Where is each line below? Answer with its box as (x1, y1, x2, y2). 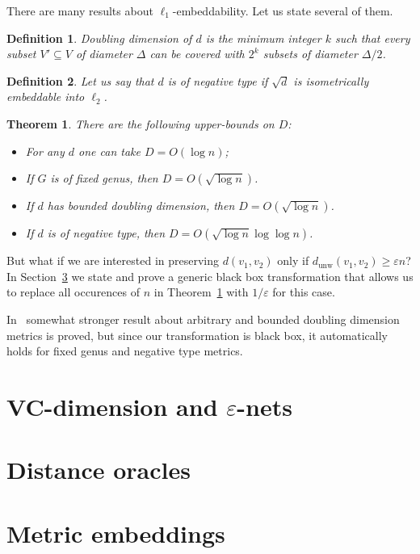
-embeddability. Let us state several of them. (172, 2, 393, 19)
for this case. (272, 283, 335, 300)
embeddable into (6, 88, 85, 105)
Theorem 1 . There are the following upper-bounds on (6, 115, 275, 132)
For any (25, 142, 65, 159)
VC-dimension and (6, 389, 218, 422)
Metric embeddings (6, 516, 225, 549)
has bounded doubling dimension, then (47, 197, 235, 214)
